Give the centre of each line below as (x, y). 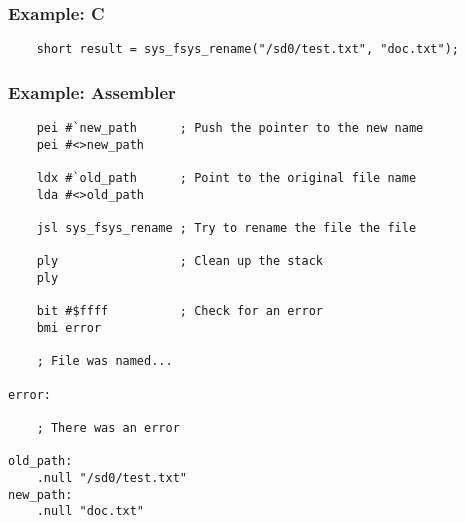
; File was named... (104, 361)
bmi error (69, 327)
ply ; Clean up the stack (179, 261)
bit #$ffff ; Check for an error (179, 311)
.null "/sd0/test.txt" (111, 477)
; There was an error (108, 427)
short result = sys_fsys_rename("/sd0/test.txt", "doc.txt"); (248, 49)
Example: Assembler (92, 91)
